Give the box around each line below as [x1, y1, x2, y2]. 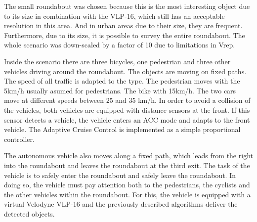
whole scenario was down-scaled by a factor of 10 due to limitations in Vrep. [4, 40, 235, 50]
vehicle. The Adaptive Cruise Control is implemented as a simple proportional [4, 124, 241, 134]
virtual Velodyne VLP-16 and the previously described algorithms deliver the [4, 199, 238, 209]
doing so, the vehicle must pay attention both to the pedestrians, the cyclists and [4, 179, 250, 190]
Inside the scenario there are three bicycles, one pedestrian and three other [4, 56, 231, 66]
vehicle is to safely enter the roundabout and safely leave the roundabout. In [4, 170, 236, 180]
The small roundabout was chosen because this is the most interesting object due [4, 1, 250, 11]
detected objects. [4, 208, 55, 219]
